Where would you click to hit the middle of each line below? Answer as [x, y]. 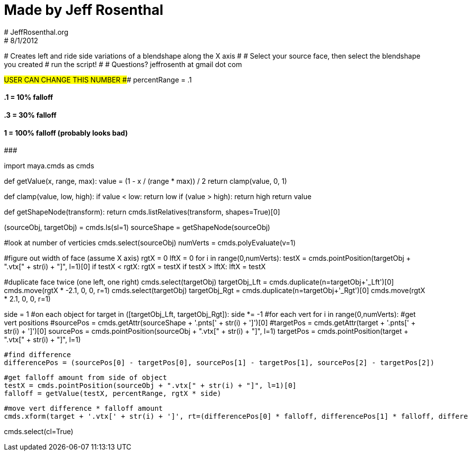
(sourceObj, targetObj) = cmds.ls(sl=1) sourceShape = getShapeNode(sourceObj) [137, 227]
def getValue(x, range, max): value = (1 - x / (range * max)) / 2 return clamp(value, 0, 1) [146, 181]
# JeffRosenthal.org [36, 32]
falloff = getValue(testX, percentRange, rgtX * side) [113, 394]
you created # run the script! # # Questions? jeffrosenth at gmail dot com [123, 64]
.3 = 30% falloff [30, 115]
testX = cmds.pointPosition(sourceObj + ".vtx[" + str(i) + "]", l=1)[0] [150, 386]
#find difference [37, 355]
